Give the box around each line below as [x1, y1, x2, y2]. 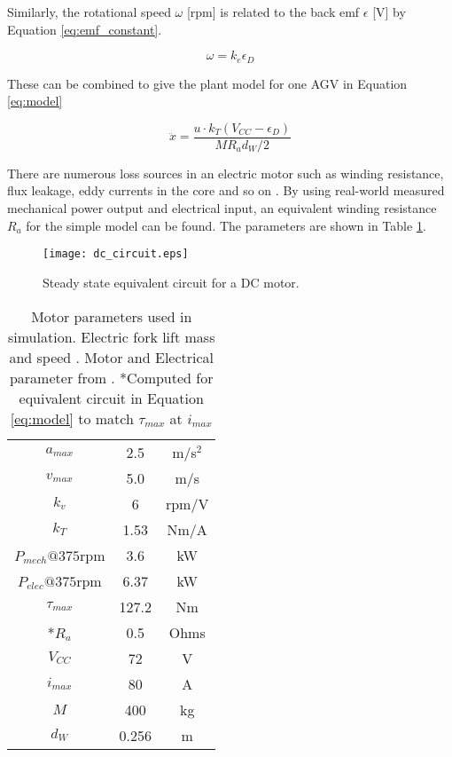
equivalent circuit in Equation [19, 387, 204, 408]
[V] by [372, 3, 406, 20]
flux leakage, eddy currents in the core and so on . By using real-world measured [7, 181, 445, 200]
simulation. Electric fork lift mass [7, 326, 215, 347]
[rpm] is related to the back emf [186, 3, 360, 20]
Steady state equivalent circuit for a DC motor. [43, 272, 300, 291]
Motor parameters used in [31, 305, 192, 327]
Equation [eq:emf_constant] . [7, 20, 162, 38]
